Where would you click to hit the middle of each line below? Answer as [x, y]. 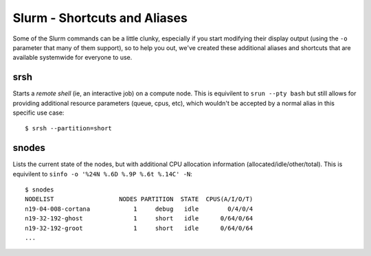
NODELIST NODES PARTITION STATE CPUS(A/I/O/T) [139, 199]
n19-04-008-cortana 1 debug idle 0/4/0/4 [139, 209]
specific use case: [38, 113]
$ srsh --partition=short [69, 128]
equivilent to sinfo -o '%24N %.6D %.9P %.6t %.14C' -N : [102, 174]
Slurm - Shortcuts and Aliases [100, 18]
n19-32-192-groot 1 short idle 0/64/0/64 [139, 228]
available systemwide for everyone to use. [72, 58]
